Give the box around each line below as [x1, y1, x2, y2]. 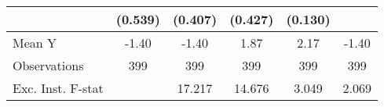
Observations [13, 56, 84, 74]
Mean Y [13, 34, 57, 52]
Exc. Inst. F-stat [13, 79, 104, 97]
